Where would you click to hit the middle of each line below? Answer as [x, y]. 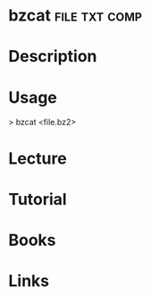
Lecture [38, 158]
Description [53, 57]
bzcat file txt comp [75, 16]
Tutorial [38, 199]
